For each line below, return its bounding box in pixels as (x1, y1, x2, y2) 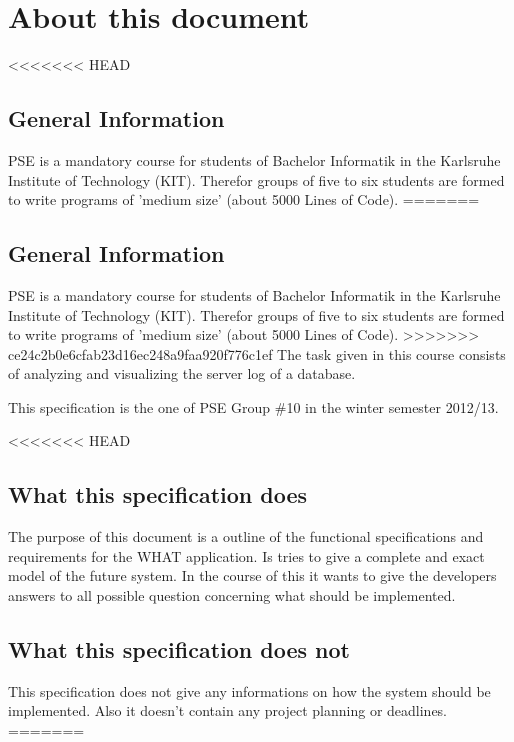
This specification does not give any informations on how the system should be (8, 680, 491, 701)
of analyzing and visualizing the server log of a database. (8, 363, 356, 384)
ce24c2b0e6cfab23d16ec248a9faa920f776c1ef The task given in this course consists (8, 343, 506, 364)
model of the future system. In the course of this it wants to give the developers (8, 565, 497, 586)
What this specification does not (8, 634, 350, 665)
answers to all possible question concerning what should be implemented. (8, 585, 456, 606)
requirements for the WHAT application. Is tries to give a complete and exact (8, 545, 485, 566)
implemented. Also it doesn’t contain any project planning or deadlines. (8, 700, 448, 721)
